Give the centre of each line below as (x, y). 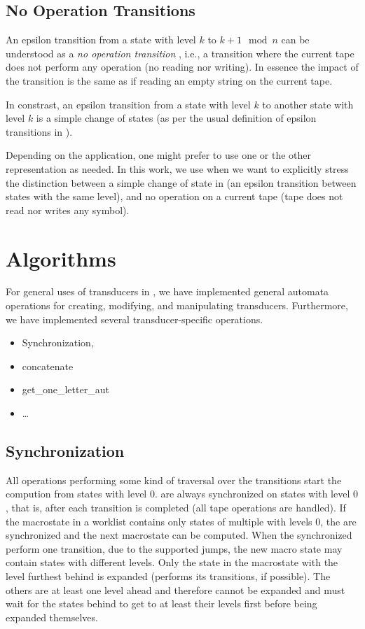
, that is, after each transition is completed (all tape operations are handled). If (176, 507)
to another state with (308, 104)
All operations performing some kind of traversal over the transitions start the (174, 480)
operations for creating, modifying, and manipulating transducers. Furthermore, (177, 305)
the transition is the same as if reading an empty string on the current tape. (169, 80)
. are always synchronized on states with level (252, 494)
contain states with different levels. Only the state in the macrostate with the (172, 562)
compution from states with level (76, 494)
